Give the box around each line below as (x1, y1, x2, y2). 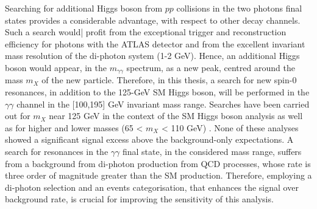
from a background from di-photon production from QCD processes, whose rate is (5, 157, 311, 170)
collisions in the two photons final (176, 2, 302, 14)
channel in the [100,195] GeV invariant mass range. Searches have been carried (16, 97, 310, 110)
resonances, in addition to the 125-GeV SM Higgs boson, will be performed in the (5, 86, 310, 98)
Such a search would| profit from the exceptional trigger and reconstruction (5, 26, 287, 38)
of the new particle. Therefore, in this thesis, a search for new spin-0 (41, 74, 297, 86)
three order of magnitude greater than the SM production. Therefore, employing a (5, 169, 312, 182)
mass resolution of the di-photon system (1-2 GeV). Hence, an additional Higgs (5, 49, 300, 62)
